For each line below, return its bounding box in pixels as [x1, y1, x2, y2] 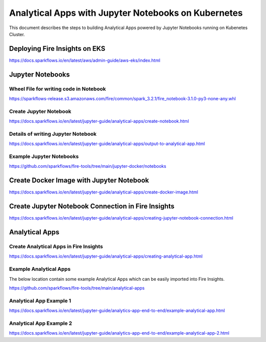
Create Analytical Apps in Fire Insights [9, 243, 103, 250]
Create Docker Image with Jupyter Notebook [9, 176, 149, 185]
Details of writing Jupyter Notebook [9, 130, 97, 137]
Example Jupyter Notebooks [9, 153, 79, 160]
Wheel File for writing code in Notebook [9, 85, 106, 92]
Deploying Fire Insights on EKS [9, 44, 105, 53]
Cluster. [9, 31, 25, 37]
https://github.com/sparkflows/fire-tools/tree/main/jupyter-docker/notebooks [9, 163, 166, 169]
